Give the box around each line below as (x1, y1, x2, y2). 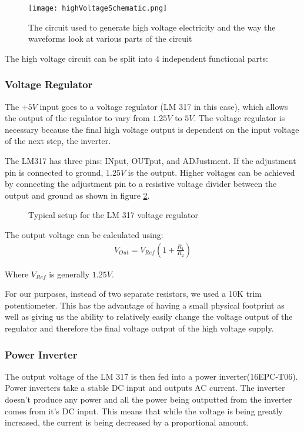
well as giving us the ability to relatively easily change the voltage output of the (5, 310, 293, 323)
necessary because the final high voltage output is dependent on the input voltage (5, 123, 299, 135)
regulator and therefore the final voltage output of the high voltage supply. (5, 322, 274, 334)
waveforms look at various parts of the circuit (28, 32, 192, 45)
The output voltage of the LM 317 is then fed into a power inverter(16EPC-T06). (5, 370, 298, 382)
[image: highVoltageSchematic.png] (28, 4, 168, 12)
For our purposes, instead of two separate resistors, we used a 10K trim (5, 287, 262, 300)
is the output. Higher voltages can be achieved (128, 166, 295, 178)
